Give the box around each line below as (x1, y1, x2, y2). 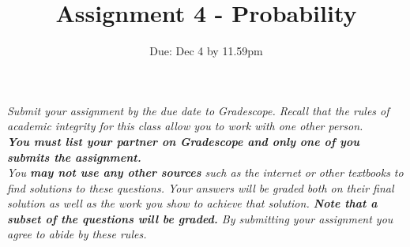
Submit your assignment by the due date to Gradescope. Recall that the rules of (7, 102, 389, 118)
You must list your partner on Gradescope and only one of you (7, 133, 359, 149)
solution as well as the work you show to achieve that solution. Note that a (7, 195, 378, 211)
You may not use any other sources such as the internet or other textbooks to (7, 164, 404, 181)
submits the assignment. (7, 148, 141, 165)
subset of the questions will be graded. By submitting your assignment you (7, 210, 393, 226)
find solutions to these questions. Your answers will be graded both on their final (7, 179, 394, 196)
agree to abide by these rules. (7, 226, 147, 242)
